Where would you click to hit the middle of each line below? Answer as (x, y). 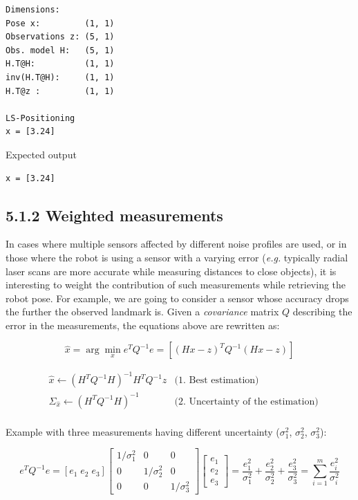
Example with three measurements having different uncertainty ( (143, 431)
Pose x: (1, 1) (60, 23)
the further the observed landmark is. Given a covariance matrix (142, 312)
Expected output (41, 154)
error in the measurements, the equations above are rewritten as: (143, 325)
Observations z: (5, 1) (60, 37)
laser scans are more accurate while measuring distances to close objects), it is (171, 271)
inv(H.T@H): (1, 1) (60, 77)
